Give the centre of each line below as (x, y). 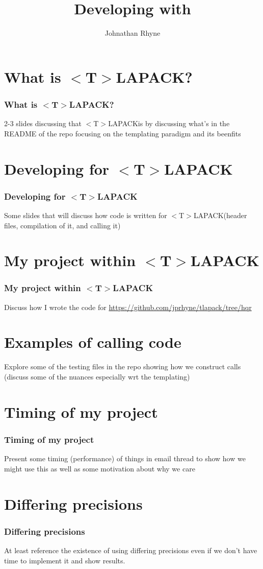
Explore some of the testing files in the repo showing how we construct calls (123, 366)
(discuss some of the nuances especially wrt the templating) (97, 376)
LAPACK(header (220, 215)
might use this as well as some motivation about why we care (100, 468)
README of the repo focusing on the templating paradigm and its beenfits (123, 133)
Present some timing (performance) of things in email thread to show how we (125, 458)
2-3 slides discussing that (43, 123)
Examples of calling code (93, 342)
